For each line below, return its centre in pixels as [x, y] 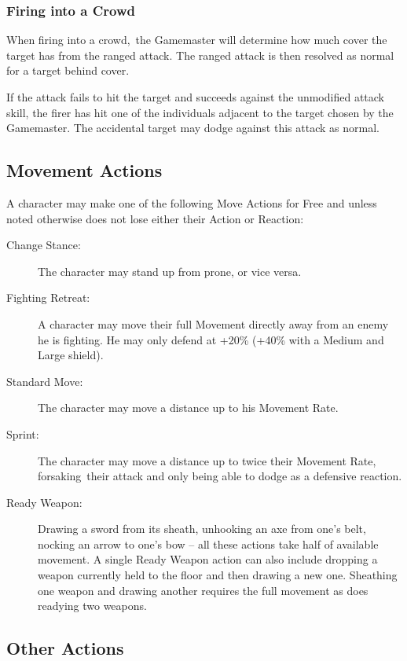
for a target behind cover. [68, 70]
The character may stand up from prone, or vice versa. [170, 271]
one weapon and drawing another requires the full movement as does [203, 590]
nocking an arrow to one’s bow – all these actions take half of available [208, 543]
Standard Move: [45, 381]
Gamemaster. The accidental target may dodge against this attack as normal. [193, 128]
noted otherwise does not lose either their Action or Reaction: [155, 218]
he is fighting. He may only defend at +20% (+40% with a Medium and [211, 339]
